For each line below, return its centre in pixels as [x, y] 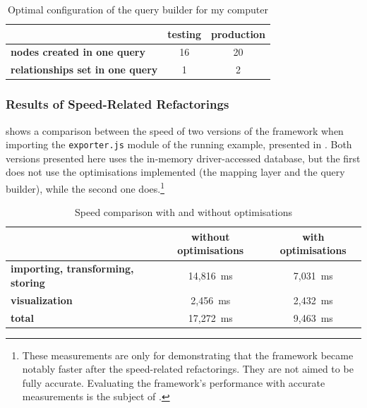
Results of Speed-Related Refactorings [118, 104]
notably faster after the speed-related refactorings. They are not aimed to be [188, 369]
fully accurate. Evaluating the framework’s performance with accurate [174, 382]
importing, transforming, [72, 269]
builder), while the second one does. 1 [85, 187]
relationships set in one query [84, 70]
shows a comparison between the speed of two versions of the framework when [175, 130]
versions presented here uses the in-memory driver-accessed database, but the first [183, 158]
